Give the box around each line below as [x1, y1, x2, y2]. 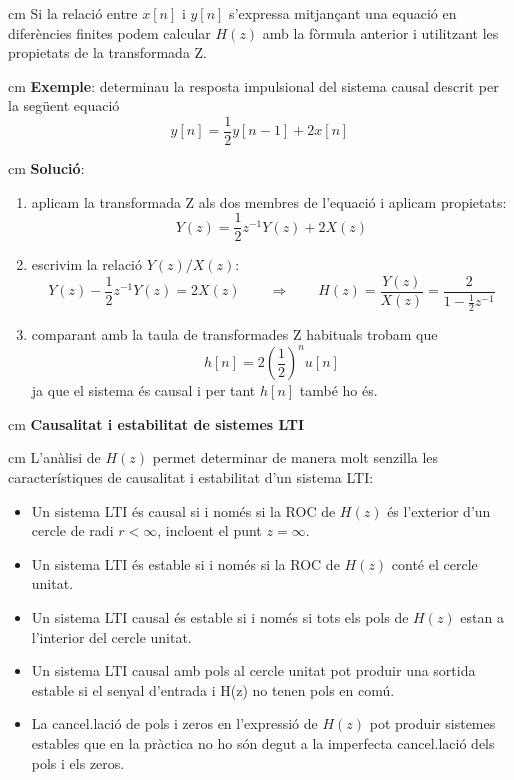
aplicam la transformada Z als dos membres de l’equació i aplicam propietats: [31, 191, 507, 212]
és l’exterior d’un [387, 500, 491, 521]
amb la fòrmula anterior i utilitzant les [262, 22, 499, 43]
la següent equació [8, 95, 120, 116]
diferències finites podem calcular [8, 22, 211, 43]
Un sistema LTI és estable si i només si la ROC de [31, 553, 340, 574]
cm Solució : [8, 158, 85, 179]
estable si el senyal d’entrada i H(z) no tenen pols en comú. [31, 679, 395, 700]
